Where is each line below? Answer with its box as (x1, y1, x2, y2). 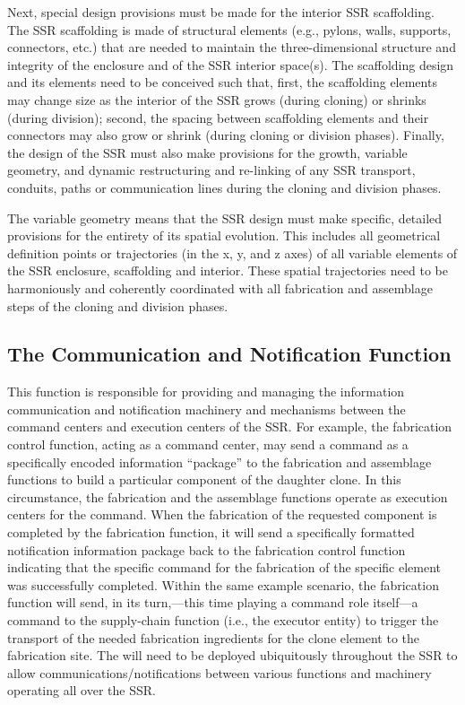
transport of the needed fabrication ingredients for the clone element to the (7, 628, 420, 647)
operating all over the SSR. (7, 681, 156, 700)
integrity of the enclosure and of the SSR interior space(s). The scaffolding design (7, 55, 454, 74)
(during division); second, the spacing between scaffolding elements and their (7, 108, 429, 126)
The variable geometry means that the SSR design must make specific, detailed (7, 208, 443, 227)
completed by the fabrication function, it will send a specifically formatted (7, 523, 415, 542)
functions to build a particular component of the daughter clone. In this (7, 470, 401, 489)
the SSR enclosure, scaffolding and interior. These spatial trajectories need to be (7, 261, 448, 280)
